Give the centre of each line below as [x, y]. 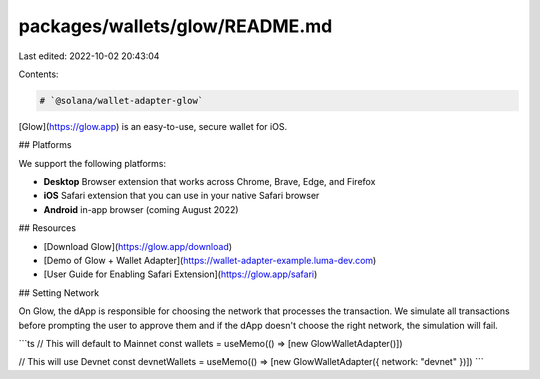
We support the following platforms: [92, 163]
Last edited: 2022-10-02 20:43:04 [89, 56]
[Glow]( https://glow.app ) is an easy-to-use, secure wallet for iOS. [153, 126]
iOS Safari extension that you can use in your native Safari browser [181, 196]
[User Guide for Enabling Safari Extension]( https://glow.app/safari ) [180, 274]
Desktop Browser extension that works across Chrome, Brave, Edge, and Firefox [209, 182]
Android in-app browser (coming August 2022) [141, 209]
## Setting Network [59, 292]
